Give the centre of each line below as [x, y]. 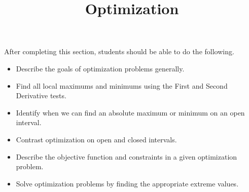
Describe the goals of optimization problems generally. [100, 68]
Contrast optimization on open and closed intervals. [96, 139]
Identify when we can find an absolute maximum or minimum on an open [130, 112]
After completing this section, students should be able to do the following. [119, 51]
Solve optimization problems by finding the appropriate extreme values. [127, 183]
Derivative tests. [41, 95]
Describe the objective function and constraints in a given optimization [127, 156]
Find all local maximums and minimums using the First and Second [122, 85]
